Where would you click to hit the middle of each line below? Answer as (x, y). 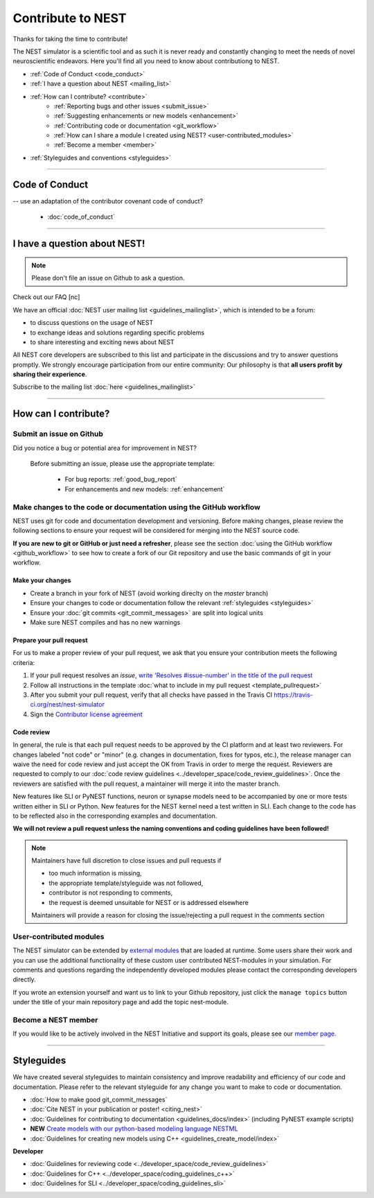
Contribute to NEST (70, 18)
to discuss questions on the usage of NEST (92, 323)
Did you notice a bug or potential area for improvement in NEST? (105, 448)
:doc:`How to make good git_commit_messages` (99, 1099)
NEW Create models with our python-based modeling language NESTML (134, 1129)
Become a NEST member (55, 1020)
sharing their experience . (50, 374)
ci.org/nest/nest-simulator (68, 705)
